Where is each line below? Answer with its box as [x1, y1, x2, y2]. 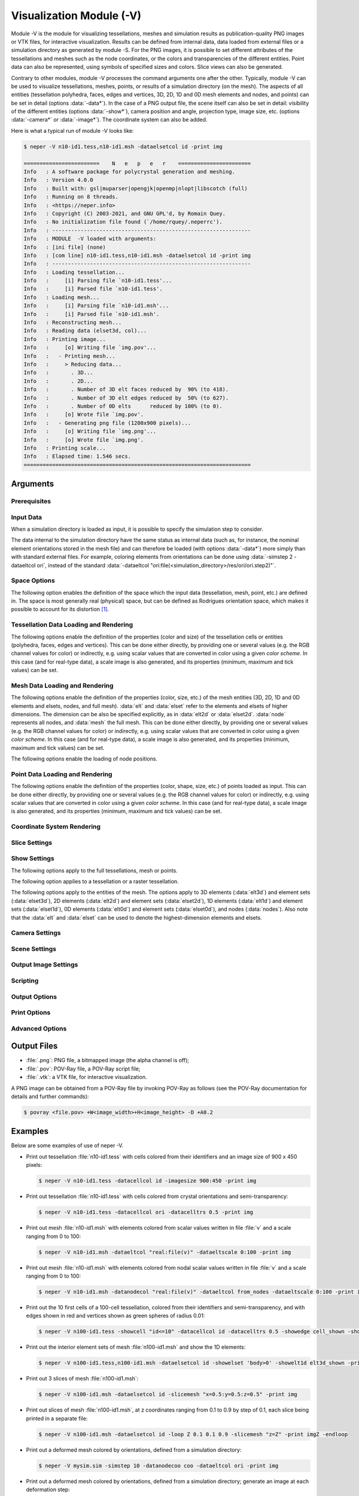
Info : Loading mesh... [23, 294, 100, 300]
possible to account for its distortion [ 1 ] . [11, 606, 109, 613]
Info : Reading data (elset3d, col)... [23, 327, 147, 335]
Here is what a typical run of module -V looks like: [11, 127, 134, 134]
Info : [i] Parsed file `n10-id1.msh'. [23, 311, 160, 317]
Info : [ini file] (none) [23, 244, 106, 251]
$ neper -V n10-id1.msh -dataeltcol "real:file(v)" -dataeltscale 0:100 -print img [38, 1248, 291, 1255]
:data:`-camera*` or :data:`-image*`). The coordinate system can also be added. [11, 116, 208, 123]
